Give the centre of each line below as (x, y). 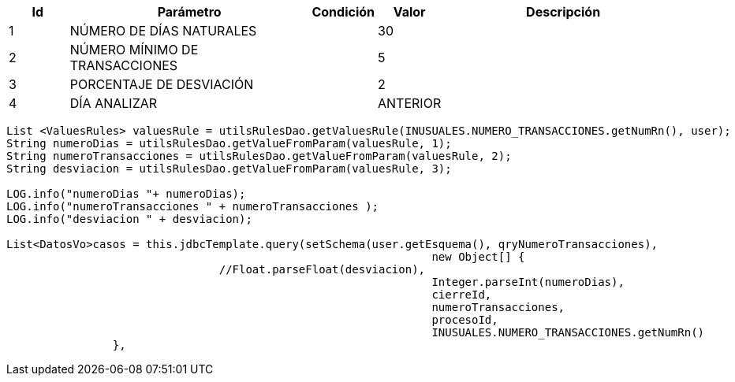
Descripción (563, 12)
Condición (343, 12)
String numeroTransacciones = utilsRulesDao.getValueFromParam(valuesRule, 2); (259, 156)
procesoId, (465, 320)
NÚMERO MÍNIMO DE (134, 50)
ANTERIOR (410, 103)
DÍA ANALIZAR (114, 103)
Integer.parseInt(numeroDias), (528, 282)
